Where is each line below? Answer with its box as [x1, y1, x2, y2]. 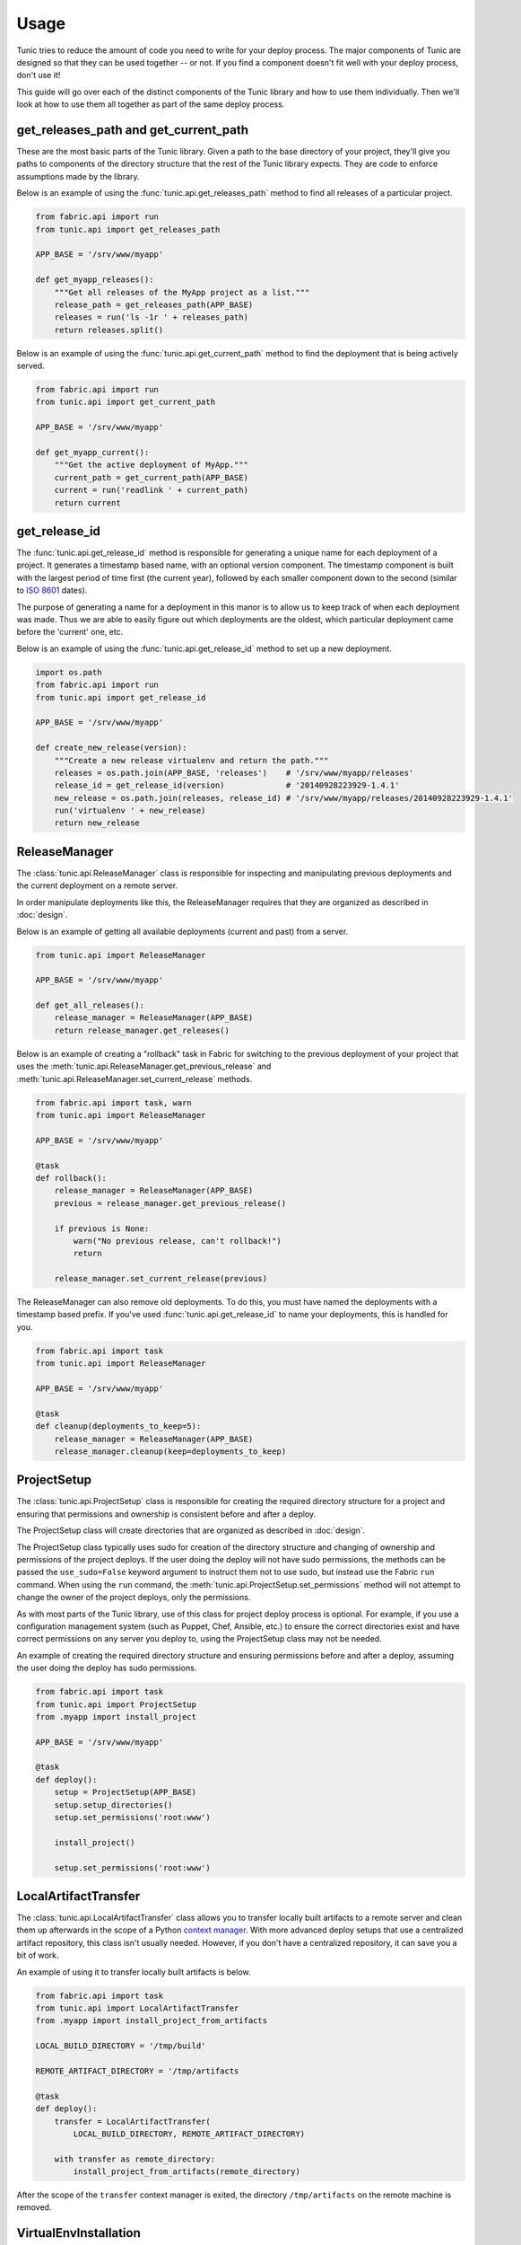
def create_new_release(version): [35, 743, 187, 753]
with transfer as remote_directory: [54, 2153, 215, 2164]
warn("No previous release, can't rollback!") [73, 1236, 282, 1246]
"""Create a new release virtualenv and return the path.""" [54, 755, 329, 765]
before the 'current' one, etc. [16, 627, 124, 638]
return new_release [54, 818, 141, 828]
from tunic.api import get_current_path [35, 397, 215, 408]
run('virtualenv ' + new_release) [54, 806, 206, 816]
